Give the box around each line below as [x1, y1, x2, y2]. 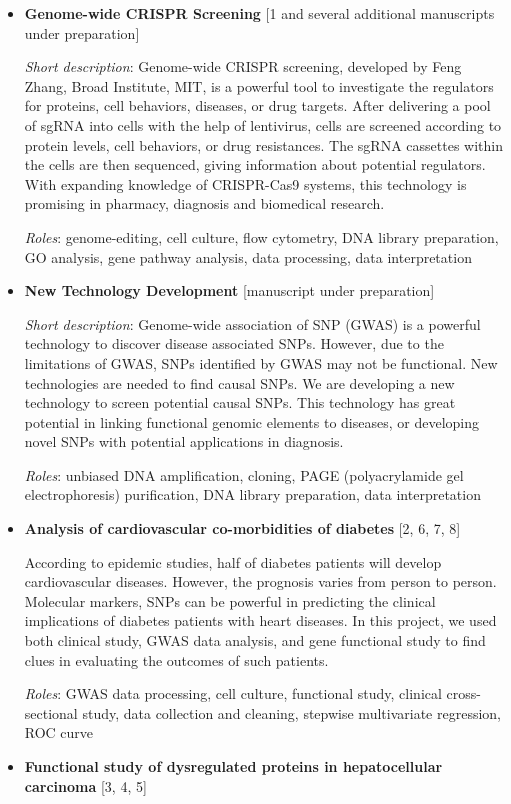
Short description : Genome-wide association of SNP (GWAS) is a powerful [24, 313, 481, 334]
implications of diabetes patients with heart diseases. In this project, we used [24, 610, 497, 631]
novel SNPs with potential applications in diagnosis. [24, 431, 344, 452]
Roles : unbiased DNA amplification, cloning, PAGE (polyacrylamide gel [24, 464, 464, 485]
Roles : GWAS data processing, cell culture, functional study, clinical [24, 683, 442, 704]
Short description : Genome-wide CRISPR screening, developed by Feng [24, 56, 462, 77]
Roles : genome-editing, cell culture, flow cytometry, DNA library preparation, [24, 226, 499, 247]
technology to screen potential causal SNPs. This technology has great [24, 392, 456, 413]
